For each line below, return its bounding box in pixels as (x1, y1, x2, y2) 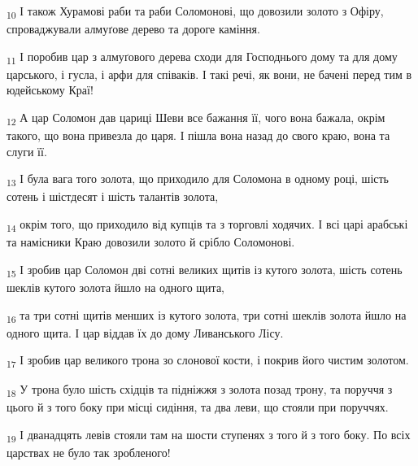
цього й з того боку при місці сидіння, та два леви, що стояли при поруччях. (7, 398, 389, 416)
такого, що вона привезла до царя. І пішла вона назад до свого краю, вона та (7, 127, 390, 144)
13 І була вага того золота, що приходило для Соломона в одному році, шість (7, 170, 389, 189)
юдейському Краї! (7, 81, 94, 98)
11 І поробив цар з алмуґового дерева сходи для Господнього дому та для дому (7, 47, 398, 67)
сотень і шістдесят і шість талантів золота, (7, 188, 219, 205)
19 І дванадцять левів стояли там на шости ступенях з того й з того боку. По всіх (7, 426, 411, 445)
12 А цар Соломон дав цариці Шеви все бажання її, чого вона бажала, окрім (7, 109, 385, 128)
